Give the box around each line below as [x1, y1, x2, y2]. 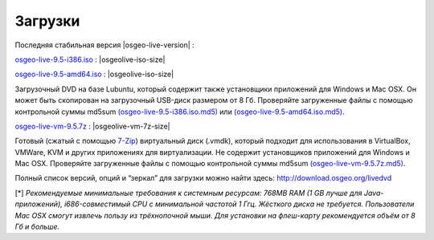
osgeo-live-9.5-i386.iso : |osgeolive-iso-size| [14, 55, 166, 64]
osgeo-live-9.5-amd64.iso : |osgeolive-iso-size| [14, 69, 174, 79]
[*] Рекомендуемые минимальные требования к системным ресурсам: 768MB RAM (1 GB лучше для [14, 188, 362, 197]
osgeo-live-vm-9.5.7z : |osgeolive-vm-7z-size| [14, 121, 170, 131]
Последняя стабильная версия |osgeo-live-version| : [14, 40, 194, 50]
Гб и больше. [14, 222, 60, 232]
